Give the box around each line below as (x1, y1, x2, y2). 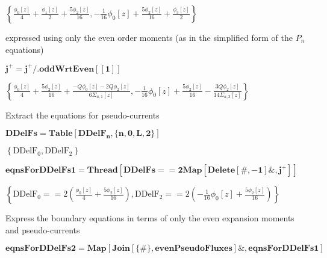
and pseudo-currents (5, 223, 80, 236)
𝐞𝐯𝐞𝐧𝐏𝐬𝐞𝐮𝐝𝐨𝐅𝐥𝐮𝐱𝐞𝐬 (155, 244, 232, 253)
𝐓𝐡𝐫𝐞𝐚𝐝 (87, 166, 118, 175)
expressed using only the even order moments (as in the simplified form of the (5, 31, 293, 43)
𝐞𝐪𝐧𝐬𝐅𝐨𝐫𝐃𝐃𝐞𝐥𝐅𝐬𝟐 (5, 244, 76, 253)
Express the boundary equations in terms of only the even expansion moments (5, 212, 294, 224)
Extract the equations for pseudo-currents (5, 108, 160, 121)
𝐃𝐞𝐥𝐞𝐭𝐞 (207, 166, 235, 175)
